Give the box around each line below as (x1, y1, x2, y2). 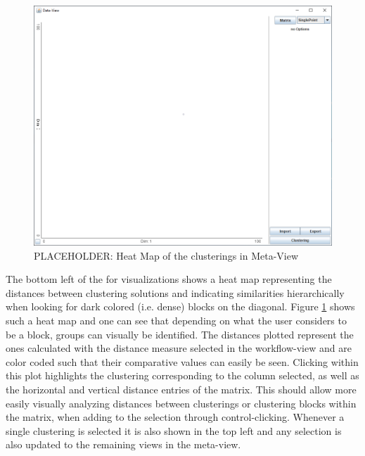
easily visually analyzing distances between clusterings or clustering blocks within (6, 395, 357, 410)
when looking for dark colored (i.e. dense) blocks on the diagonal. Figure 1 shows (6, 299, 355, 314)
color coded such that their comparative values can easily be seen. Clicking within (6, 354, 359, 369)
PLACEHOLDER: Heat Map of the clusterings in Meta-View (34, 248, 299, 262)
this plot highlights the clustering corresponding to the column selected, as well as (6, 368, 359, 383)
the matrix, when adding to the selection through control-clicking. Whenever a (6, 410, 345, 424)
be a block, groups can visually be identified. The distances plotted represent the (6, 327, 354, 341)
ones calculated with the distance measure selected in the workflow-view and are (6, 341, 352, 355)
